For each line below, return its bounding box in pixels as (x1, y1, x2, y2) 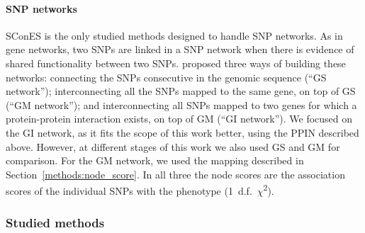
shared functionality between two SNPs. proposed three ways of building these (6, 55, 346, 70)
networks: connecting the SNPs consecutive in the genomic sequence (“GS (6, 69, 327, 84)
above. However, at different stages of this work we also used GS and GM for (6, 139, 340, 154)
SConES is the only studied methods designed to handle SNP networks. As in (6, 28, 343, 42)
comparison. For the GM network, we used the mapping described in (6, 153, 304, 168)
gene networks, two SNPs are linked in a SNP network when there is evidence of (6, 42, 354, 57)
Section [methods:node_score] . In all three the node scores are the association (6, 166, 345, 181)
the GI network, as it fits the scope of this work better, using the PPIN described (6, 125, 359, 140)
